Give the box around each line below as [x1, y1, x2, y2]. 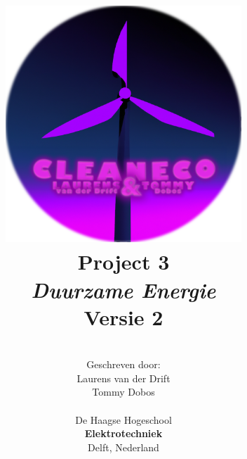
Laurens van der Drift [76, 370, 171, 385]
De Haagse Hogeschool [75, 412, 172, 427]
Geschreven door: [86, 357, 161, 372]
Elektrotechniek [84, 426, 163, 441]
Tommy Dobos [92, 384, 155, 399]
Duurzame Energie [31, 275, 216, 304]
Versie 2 [84, 302, 163, 331]
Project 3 [77, 247, 170, 276]
